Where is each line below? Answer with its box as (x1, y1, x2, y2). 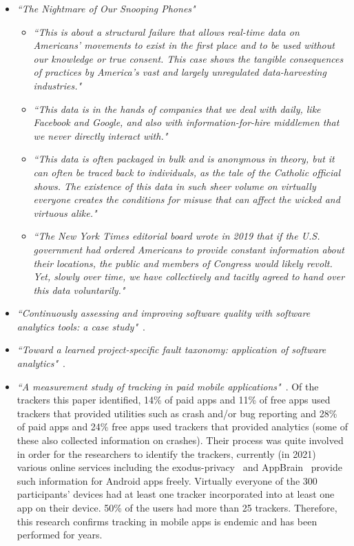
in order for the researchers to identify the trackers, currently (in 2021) (17, 446, 316, 461)
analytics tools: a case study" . (17, 319, 145, 333)
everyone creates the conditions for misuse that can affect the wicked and (33, 192, 340, 207)
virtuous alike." (33, 205, 97, 220)
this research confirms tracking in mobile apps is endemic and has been (17, 514, 317, 528)
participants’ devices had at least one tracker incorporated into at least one (17, 487, 335, 501)
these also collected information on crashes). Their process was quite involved (17, 433, 344, 448)
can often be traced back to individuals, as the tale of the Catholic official (33, 165, 341, 179)
